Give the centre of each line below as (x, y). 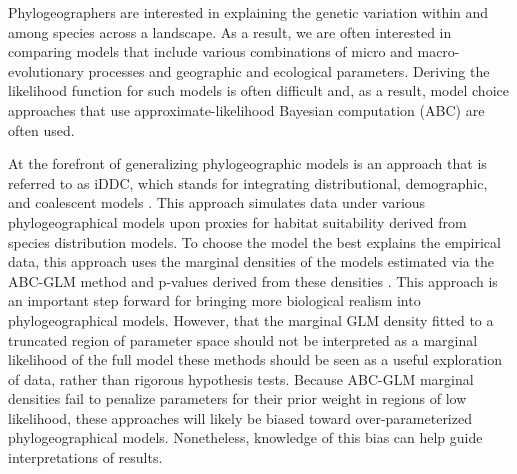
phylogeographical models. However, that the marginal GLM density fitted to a (251, 319)
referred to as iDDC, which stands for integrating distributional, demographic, (248, 182)
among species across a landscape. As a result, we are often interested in (230, 31)
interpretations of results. (85, 457)
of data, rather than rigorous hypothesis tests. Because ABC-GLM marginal (241, 378)
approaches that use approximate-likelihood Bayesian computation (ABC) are (246, 109)
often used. (41, 129)
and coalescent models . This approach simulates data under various (217, 202)
